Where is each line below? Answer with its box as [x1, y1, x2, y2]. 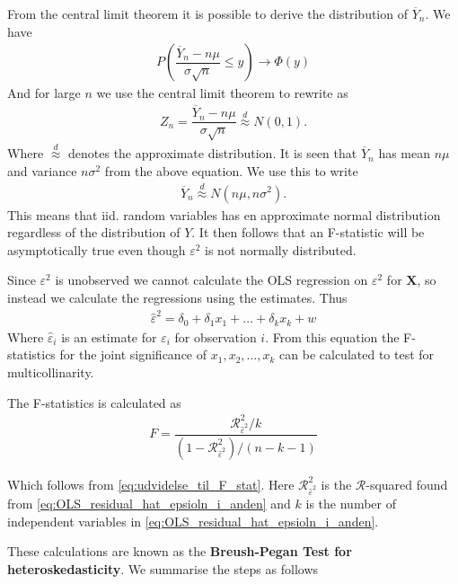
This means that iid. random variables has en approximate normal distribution [7, 205, 441, 224]
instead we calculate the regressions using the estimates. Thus [7, 288, 348, 306]
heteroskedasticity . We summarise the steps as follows [7, 559, 319, 578]
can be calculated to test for [279, 345, 435, 364]
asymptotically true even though [7, 240, 186, 259]
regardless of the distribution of [7, 223, 181, 242]
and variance [7, 161, 77, 180]
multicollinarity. [7, 362, 94, 381]
